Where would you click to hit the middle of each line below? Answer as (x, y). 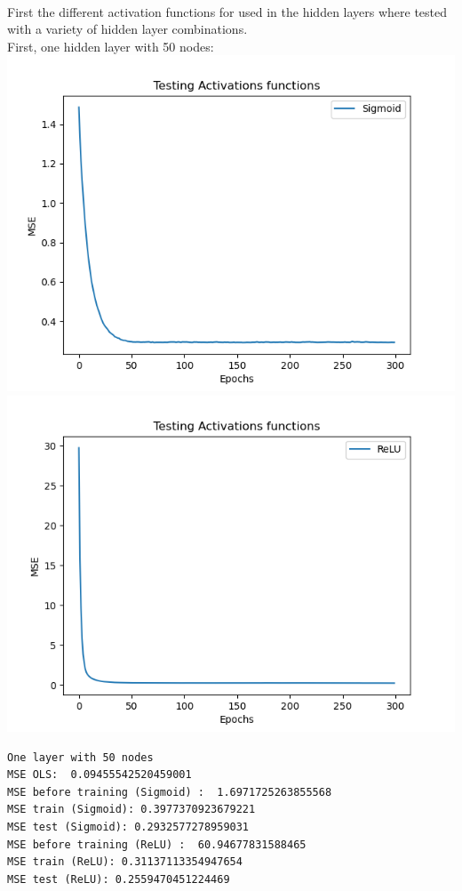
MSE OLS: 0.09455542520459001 (100, 775)
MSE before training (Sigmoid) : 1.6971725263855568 (170, 792)
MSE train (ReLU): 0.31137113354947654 (125, 862)
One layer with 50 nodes (80, 757)
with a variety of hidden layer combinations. (127, 29)
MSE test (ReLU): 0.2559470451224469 (119, 879)
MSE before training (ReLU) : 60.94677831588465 (157, 844)
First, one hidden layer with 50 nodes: (111, 46)
